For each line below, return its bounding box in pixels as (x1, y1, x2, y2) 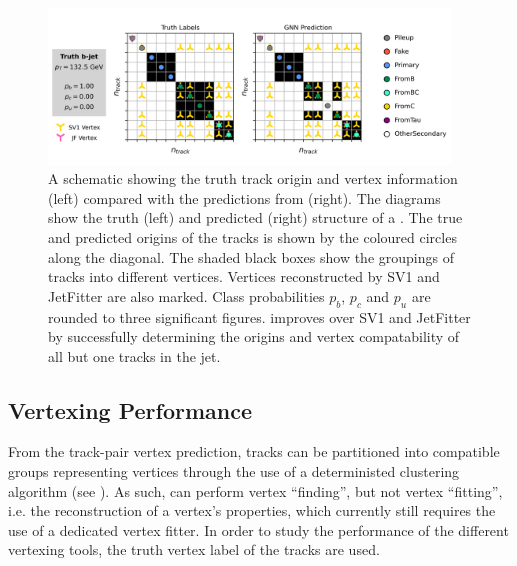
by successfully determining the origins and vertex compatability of (48, 326, 460, 347)
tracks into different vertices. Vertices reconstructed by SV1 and (48, 266, 440, 287)
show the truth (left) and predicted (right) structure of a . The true (48, 207, 463, 228)
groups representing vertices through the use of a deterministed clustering (8, 461, 460, 482)
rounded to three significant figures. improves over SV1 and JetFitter (48, 306, 471, 327)
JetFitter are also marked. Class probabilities (48, 285, 325, 306)
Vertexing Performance (8, 394, 253, 425)
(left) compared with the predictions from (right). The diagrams (48, 187, 441, 208)
